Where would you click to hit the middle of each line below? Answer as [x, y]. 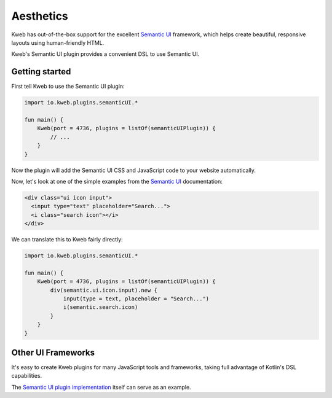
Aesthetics [40, 16]
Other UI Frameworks [53, 352]
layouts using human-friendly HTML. [58, 42]
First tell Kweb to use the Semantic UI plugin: [68, 87]
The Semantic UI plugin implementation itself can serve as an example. [101, 387]
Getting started [41, 72]
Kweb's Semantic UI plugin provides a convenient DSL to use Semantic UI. [105, 54]
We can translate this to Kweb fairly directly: [67, 240]
